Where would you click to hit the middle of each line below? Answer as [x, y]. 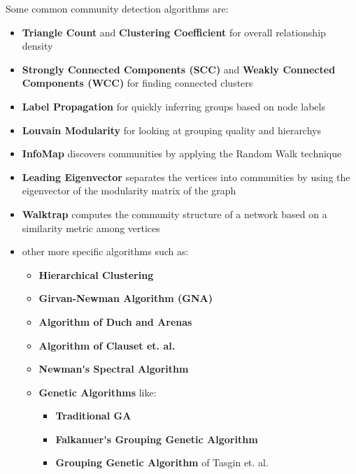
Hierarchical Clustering [96, 274]
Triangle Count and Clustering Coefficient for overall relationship [174, 32]
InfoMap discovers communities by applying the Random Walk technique [182, 153]
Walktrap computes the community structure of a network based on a [175, 214]
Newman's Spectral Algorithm [114, 369]
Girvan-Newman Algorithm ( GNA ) [126, 298]
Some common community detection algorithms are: [117, 8]
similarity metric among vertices [91, 228]
